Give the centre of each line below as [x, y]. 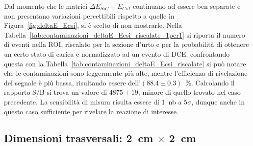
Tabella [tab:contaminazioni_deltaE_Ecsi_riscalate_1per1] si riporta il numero [125, 34]
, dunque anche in [218, 101]
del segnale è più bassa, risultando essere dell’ [72, 82]
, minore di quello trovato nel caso [189, 92]
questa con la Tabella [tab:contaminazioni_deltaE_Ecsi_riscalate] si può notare [125, 63]
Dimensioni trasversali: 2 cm [79, 137]
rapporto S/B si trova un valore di [56, 92]
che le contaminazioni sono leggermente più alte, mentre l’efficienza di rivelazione [126, 73]
